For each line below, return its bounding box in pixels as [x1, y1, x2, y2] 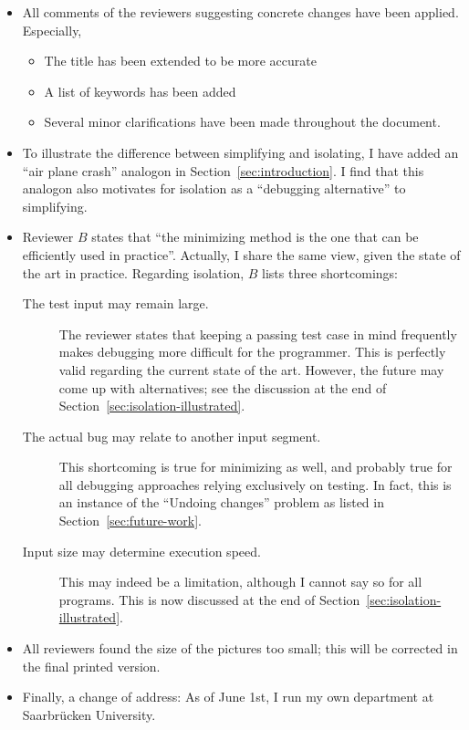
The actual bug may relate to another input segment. [22, 426, 321, 445]
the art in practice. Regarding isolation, [22, 263, 245, 282]
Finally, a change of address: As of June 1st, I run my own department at [22, 687, 434, 706]
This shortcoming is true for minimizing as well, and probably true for [58, 457, 453, 476]
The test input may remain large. [22, 294, 209, 313]
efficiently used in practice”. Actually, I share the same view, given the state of [22, 245, 461, 264]
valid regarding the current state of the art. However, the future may [58, 360, 444, 379]
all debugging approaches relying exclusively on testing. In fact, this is [58, 474, 452, 494]
